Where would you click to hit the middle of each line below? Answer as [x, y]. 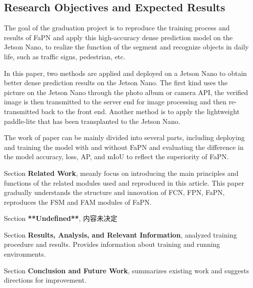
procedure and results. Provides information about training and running [112, 244]
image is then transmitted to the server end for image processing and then [115, 102]
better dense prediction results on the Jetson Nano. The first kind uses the [116, 83]
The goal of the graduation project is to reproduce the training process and [117, 28]
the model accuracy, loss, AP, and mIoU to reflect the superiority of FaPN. [116, 156]
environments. [25, 254]
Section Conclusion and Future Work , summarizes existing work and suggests [126, 270]
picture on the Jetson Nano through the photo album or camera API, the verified [126, 92]
